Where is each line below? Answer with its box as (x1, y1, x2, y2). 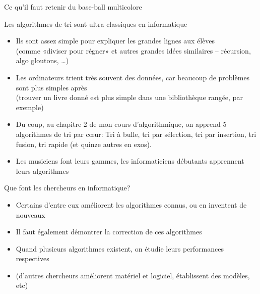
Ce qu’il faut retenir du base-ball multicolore (4, 2, 142, 12)
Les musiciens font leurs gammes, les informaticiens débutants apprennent (16, 156, 244, 166)
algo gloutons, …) (16, 55, 69, 66)
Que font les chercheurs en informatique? (4, 182, 131, 193)
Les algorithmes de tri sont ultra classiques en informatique (4, 18, 187, 29)
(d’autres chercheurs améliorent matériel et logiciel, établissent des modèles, (16, 270, 250, 280)
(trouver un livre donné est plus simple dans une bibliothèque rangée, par (16, 92, 243, 103)
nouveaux (16, 209, 45, 220)
